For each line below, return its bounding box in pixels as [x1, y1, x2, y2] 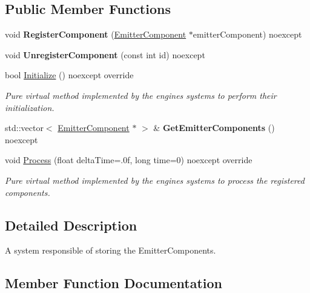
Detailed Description [5, 215, 137, 234]
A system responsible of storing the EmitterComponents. [5, 244, 216, 257]
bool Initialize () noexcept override [5, 69, 134, 81]
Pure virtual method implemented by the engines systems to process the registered [5, 173, 305, 186]
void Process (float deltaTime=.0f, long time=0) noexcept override [5, 153, 252, 166]
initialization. [5, 101, 54, 113]
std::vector [5, 121, 44, 134]
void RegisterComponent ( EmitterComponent [5, 28, 186, 41]
